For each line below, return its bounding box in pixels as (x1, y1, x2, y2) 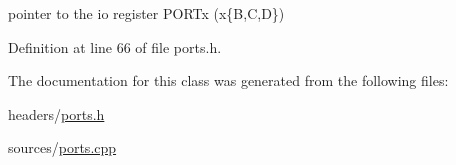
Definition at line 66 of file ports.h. (8, 36, 222, 57)
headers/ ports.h (8, 103, 105, 124)
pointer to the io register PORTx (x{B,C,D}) (8, 3, 285, 23)
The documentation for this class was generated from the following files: (8, 70, 449, 91)
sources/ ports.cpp (8, 137, 117, 158)
